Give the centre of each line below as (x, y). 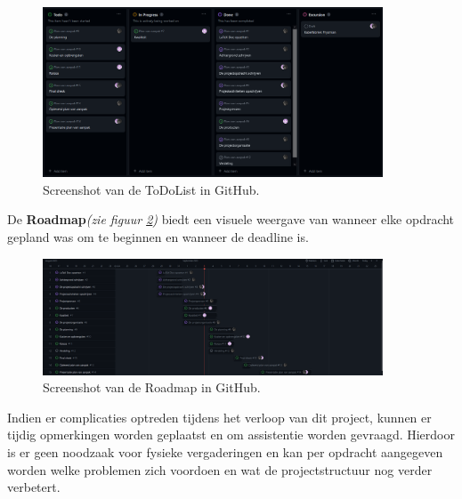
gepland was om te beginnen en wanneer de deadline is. (158, 236)
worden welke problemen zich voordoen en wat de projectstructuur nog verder (220, 469)
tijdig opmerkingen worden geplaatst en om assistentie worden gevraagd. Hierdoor (231, 435)
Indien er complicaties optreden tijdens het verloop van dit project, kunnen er (219, 417)
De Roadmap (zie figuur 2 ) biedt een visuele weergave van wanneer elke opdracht (231, 219)
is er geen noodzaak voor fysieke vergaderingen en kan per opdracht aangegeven (225, 452)
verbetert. (34, 487)
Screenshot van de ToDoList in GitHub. (151, 189)
